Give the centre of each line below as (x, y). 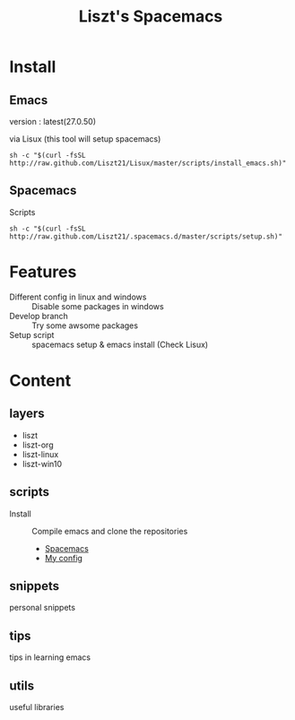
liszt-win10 (42, 464)
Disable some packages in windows (98, 306)
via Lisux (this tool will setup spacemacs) (85, 139)
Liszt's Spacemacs (151, 17)
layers (27, 414)
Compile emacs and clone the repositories (110, 531)
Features (43, 272)
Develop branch (39, 316)
